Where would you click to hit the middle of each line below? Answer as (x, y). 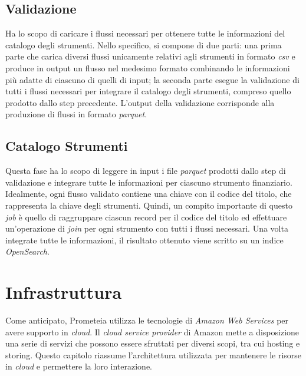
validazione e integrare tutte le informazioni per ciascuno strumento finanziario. (149, 182)
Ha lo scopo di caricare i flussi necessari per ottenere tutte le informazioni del (145, 33)
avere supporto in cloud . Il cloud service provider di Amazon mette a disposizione (152, 332)
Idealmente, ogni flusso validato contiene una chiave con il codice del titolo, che (149, 194)
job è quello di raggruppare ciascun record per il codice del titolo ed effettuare (146, 217)
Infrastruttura (64, 292)
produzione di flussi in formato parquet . (76, 114)
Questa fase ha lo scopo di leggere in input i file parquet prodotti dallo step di (146, 171)
